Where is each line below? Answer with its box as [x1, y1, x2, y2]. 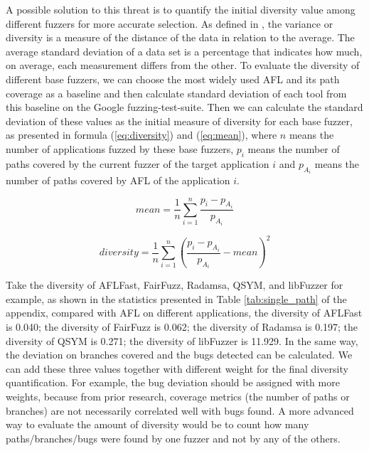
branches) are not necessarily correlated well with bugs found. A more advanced [6, 403, 354, 418]
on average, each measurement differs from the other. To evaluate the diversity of [6, 58, 360, 73]
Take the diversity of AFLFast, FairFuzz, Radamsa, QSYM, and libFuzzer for [6, 277, 343, 292]
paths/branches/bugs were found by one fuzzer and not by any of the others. [6, 430, 341, 445]
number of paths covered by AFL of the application [6, 173, 230, 188]
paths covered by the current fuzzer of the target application [6, 156, 269, 171]
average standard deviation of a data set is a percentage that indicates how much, [6, 43, 363, 58]
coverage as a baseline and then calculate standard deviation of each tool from [6, 85, 347, 100]
